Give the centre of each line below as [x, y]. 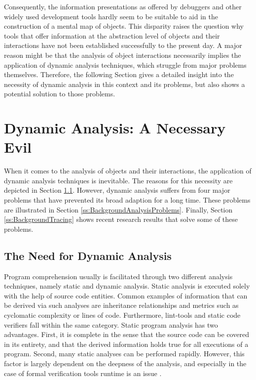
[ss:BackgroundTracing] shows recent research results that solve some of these [121, 219]
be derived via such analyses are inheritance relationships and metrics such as [121, 305]
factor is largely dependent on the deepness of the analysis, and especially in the [125, 363]
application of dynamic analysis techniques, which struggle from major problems [125, 64]
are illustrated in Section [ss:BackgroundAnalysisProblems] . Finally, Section [118, 209]
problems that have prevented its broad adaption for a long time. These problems [127, 200]
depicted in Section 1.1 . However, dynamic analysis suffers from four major [117, 190]
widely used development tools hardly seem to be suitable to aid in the [111, 16]
